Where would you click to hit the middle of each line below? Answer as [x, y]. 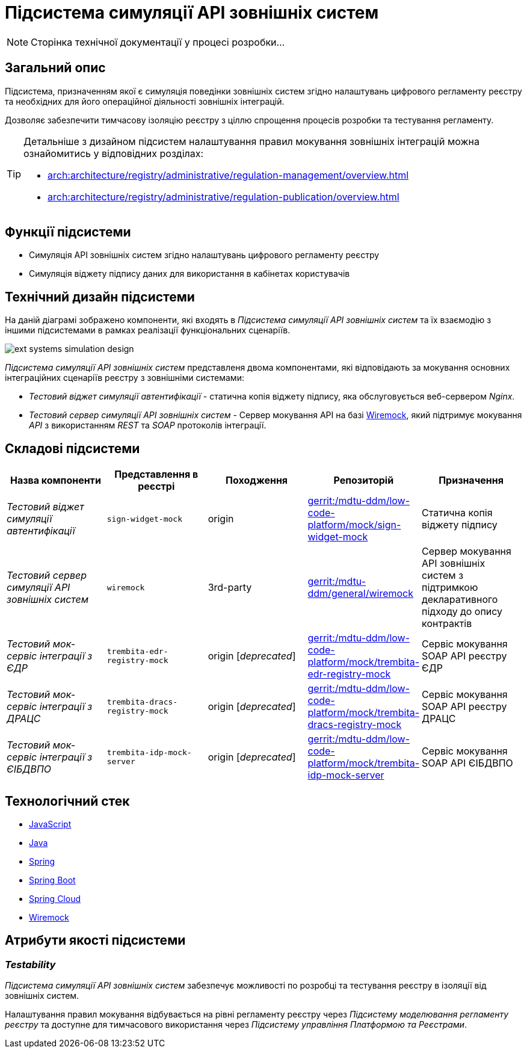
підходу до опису [462, 612]
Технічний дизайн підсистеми [100, 297]
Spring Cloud [55, 898]
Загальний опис [55, 68]
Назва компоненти [55, 480]
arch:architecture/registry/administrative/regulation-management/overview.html [228, 175]
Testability [30, 964]
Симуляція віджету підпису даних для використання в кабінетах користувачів [190, 274]
